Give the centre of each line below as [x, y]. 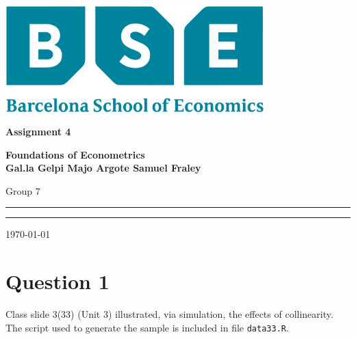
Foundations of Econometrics [75, 154]
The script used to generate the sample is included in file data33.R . [147, 327]
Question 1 [58, 281]
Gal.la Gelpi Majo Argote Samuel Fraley [103, 168]
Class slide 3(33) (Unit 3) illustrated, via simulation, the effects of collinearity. [169, 314]
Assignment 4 [38, 132]
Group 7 [23, 190]
